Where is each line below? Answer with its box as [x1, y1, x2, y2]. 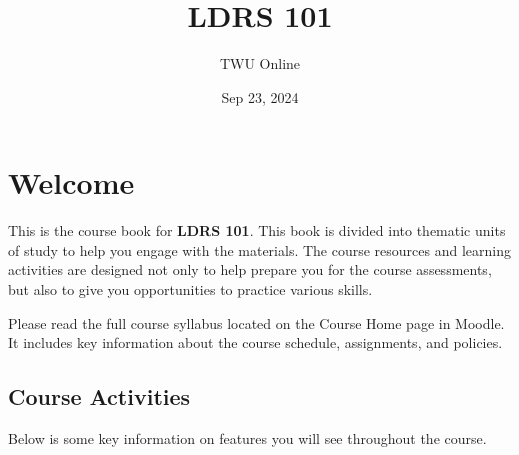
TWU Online [219, 53, 301, 74]
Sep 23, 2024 [221, 86, 299, 107]
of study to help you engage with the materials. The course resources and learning [8, 239, 512, 260]
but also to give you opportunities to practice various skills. [8, 279, 373, 300]
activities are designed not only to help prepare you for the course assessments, [8, 259, 492, 280]
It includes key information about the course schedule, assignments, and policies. [8, 332, 503, 353]
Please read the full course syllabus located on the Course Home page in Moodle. [8, 312, 505, 333]
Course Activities [8, 381, 191, 412]
